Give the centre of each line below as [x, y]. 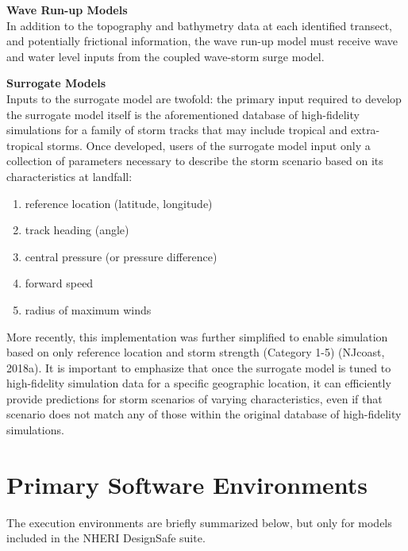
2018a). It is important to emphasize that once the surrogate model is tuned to [199, 367]
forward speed [59, 283]
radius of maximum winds [88, 309]
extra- [366, 130]
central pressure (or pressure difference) [121, 256]
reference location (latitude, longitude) [119, 203]
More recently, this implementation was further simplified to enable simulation [197, 336]
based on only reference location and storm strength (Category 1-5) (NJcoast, [196, 352]
